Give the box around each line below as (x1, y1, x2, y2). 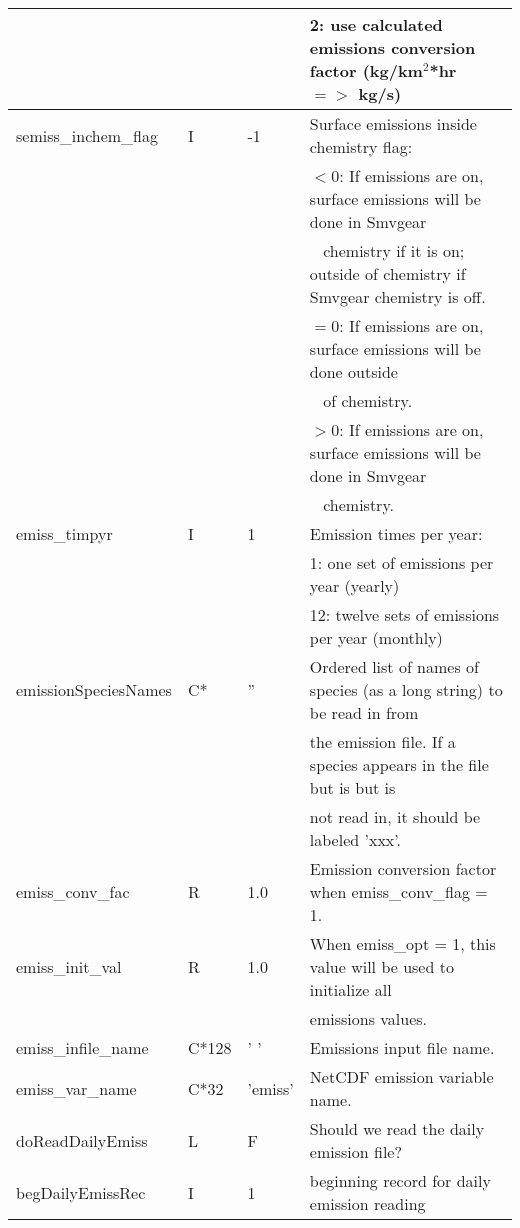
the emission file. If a (309, 730, 456, 753)
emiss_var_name (16, 1076, 137, 1100)
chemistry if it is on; (323, 239, 465, 262)
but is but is (309, 776, 396, 799)
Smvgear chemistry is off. (309, 285, 486, 308)
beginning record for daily (309, 1169, 491, 1192)
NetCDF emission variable (309, 1065, 494, 1088)
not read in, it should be (309, 805, 481, 828)
